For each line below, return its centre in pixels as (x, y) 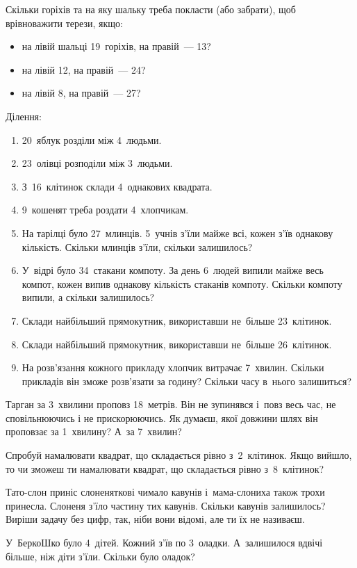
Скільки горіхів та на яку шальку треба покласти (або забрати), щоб (151, 9)
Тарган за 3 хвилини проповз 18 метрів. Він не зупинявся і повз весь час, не (171, 404)
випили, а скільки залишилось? (88, 297)
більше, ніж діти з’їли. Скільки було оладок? (100, 556)
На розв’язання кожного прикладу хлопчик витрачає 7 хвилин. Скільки (173, 367)
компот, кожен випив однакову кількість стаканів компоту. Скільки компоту (182, 283)
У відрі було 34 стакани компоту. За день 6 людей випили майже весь (173, 270)
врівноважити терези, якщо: (64, 23)
